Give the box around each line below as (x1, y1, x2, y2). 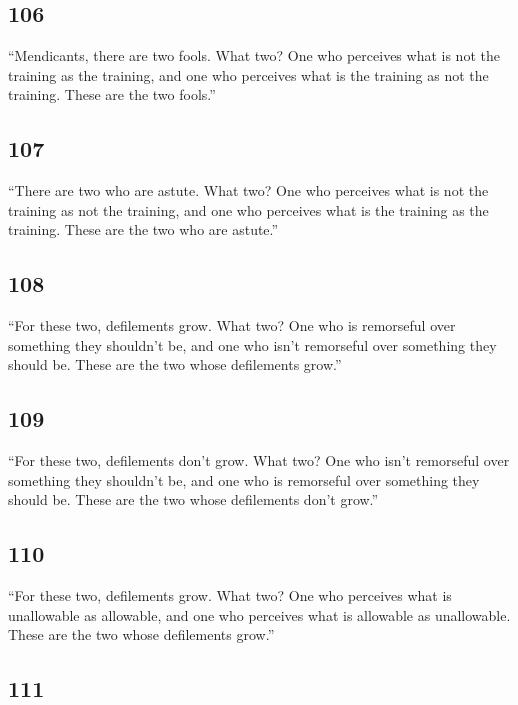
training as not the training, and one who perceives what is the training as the (8, 199, 489, 220)
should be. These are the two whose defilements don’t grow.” (8, 489, 379, 510)
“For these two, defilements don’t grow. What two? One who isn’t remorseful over (8, 450, 510, 471)
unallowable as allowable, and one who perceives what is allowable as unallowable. (8, 604, 511, 625)
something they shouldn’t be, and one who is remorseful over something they (8, 469, 480, 490)
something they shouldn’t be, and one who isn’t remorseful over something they (8, 334, 497, 355)
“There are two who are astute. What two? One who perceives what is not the (8, 180, 489, 201)
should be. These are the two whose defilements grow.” (8, 354, 342, 375)
